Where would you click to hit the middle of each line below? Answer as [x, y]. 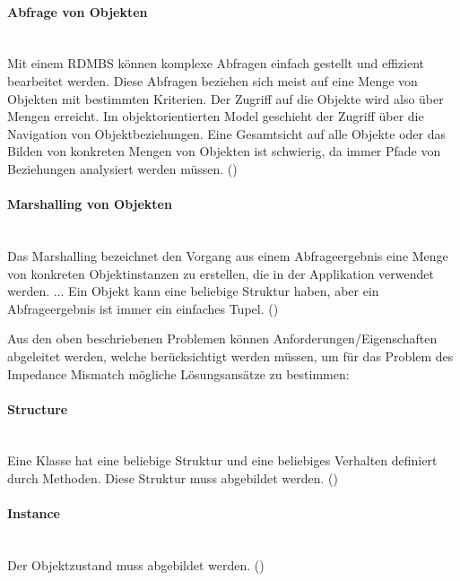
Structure [38, 408]
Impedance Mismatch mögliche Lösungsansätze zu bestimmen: [178, 373]
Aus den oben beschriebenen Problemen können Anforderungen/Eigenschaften [222, 338]
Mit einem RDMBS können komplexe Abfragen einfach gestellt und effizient [216, 63]
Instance [34, 513]
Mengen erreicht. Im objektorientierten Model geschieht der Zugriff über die [216, 116]
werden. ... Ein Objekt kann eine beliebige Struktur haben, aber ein [193, 291]
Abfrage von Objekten [78, 11]
